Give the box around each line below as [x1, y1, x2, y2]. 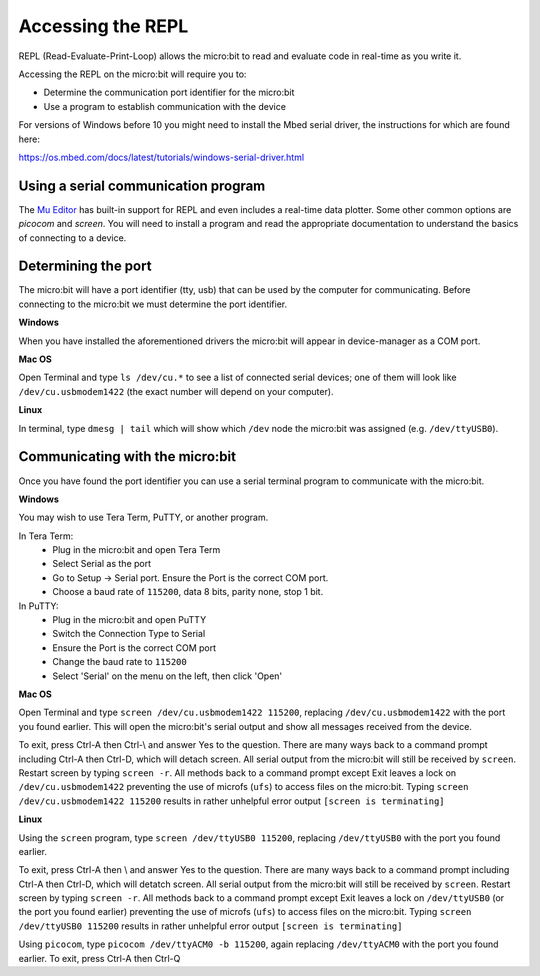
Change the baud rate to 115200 [52, 656, 187, 668]
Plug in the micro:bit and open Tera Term [52, 544, 221, 556]
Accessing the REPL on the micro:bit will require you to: [18, 68, 247, 80]
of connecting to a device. [18, 231, 127, 244]
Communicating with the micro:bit [18, 448, 237, 465]
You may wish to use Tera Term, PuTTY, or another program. [18, 511, 269, 524]
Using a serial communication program [18, 177, 266, 194]
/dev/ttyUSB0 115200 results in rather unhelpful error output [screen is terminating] [18, 920, 403, 932]
